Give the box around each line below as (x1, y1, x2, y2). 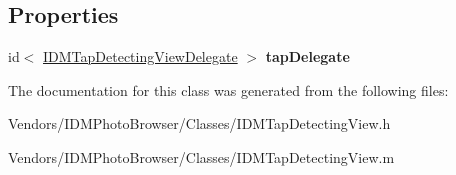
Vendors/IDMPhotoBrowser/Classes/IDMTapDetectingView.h (8, 113, 391, 134)
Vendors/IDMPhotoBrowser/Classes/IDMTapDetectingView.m (8, 146, 395, 167)
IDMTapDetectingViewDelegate (43, 46, 238, 67)
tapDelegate (265, 46, 350, 67)
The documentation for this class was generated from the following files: (8, 79, 449, 100)
